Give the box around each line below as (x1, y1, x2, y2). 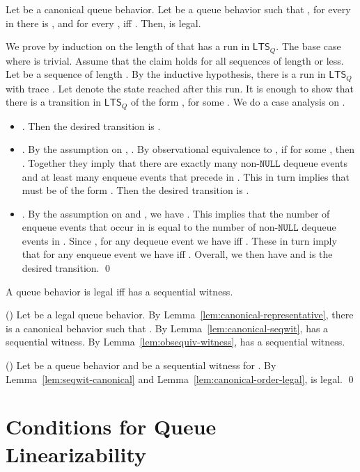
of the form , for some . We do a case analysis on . (130, 95, 345, 109)
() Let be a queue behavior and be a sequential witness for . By (6, 358, 276, 373)
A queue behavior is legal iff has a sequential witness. (6, 284, 233, 298)
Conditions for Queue (6, 412, 217, 441)
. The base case (276, 39, 341, 54)
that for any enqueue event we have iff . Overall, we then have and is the (22, 247, 333, 261)
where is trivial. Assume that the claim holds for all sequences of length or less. (6, 53, 344, 67)
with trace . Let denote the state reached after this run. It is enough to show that (6, 81, 354, 95)
